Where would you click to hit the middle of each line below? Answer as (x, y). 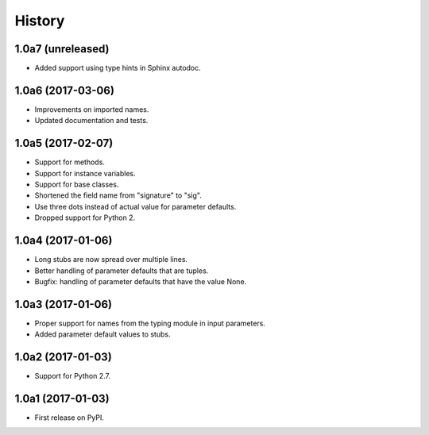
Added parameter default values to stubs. (102, 334)
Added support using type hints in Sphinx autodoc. (118, 68)
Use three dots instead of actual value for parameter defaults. (135, 206)
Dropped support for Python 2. (85, 217)
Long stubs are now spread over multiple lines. (111, 260)
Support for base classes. (77, 185)
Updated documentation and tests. (91, 121)
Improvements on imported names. (92, 109)
